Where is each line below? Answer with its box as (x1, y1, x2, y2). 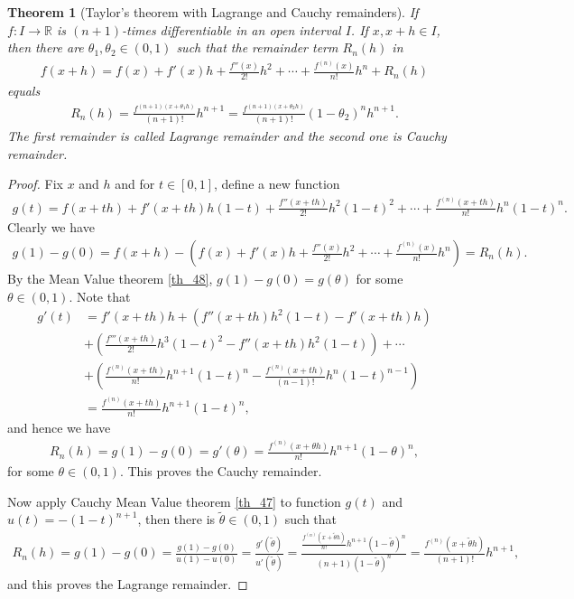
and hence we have (7, 417, 111, 436)
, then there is (137, 510, 216, 529)
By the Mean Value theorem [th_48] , (7, 269, 213, 288)
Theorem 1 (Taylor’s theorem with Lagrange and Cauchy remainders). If (7, 3, 419, 21)
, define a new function (214, 174, 340, 193)
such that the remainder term (176, 38, 338, 57)
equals (7, 81, 41, 100)
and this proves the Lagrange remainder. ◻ (7, 575, 248, 594)
